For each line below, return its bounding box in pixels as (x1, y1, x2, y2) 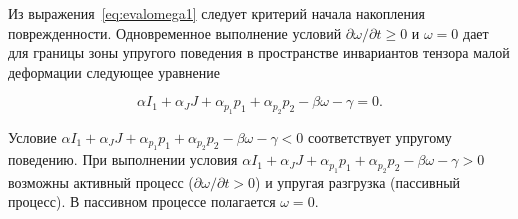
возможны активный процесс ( (8, 171, 194, 192)
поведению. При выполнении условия (8, 149, 238, 170)
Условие (8, 126, 57, 147)
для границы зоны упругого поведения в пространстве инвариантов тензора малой (8, 42, 510, 63)
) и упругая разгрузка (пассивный (255, 171, 461, 192)
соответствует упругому (308, 126, 452, 147)
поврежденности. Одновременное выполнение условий (8, 22, 342, 43)
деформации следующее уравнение (8, 61, 220, 82)
